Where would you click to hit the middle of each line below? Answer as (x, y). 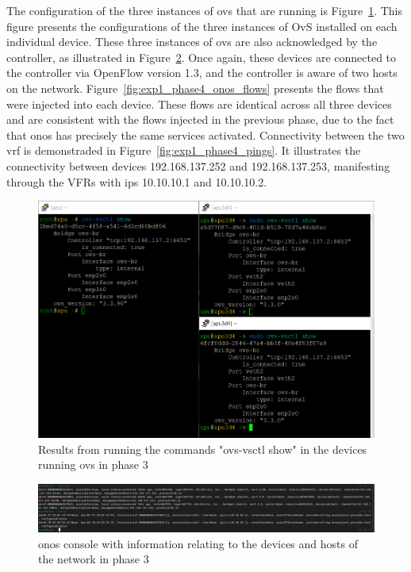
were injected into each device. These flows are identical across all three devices (199, 104)
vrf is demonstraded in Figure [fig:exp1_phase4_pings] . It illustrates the (184, 150)
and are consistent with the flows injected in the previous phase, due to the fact (200, 119)
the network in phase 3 (94, 559)
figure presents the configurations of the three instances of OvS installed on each (202, 26)
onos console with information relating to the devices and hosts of (198, 543)
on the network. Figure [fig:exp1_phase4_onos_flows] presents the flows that (195, 88)
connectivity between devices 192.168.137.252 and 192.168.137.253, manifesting (198, 165)
